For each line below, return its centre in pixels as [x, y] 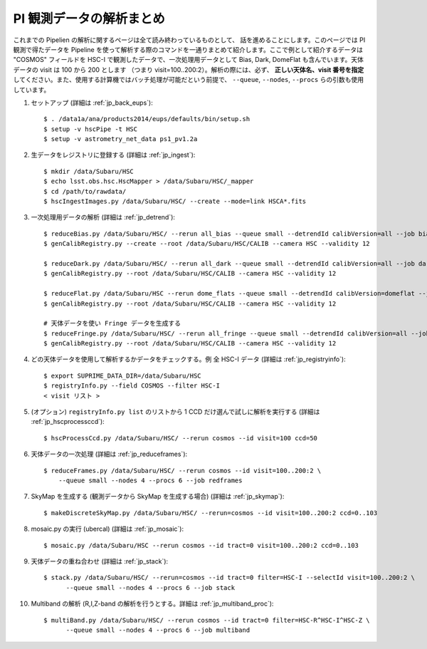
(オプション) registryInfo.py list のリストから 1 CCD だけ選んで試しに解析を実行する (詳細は [175, 412]
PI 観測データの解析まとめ [89, 19]
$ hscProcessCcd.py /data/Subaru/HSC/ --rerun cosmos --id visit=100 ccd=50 [181, 438]
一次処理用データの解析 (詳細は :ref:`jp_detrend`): [103, 217]
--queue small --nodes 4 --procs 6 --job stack [150, 587]
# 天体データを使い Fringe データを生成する [112, 323]
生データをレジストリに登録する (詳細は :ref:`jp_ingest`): [113, 155]
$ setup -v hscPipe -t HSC [91, 129]
